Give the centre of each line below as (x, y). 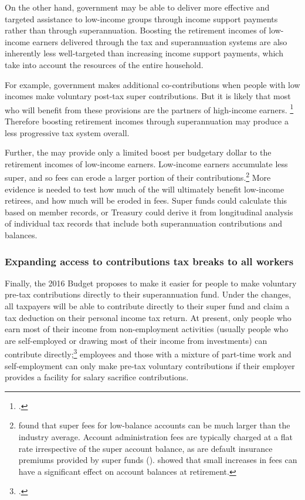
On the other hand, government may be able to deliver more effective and (137, 7)
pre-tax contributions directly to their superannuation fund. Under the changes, (148, 294)
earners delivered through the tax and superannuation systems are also (160, 41)
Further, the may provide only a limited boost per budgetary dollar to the (138, 152)
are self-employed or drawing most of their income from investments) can (136, 340)
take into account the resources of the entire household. (104, 64)
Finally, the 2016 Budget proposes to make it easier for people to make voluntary (151, 283)
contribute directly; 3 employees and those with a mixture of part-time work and (148, 353)
